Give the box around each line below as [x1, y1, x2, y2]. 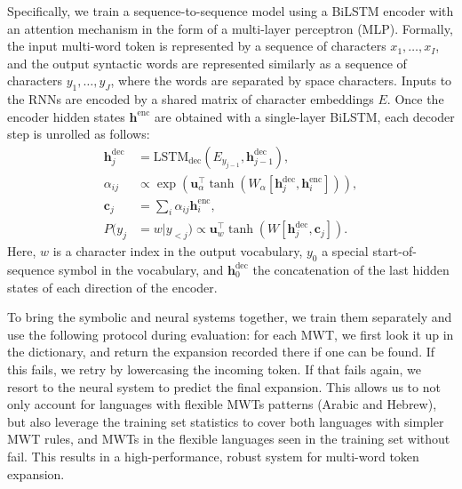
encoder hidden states [7, 107, 125, 125]
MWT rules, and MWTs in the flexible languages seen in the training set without [7, 429, 450, 448]
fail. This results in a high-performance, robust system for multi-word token [7, 446, 419, 465]
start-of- [372, 242, 417, 261]
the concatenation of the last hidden [252, 260, 450, 278]
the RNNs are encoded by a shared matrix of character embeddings [7, 90, 374, 108]
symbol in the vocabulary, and [59, 260, 224, 278]
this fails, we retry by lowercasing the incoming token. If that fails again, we [7, 359, 421, 378]
